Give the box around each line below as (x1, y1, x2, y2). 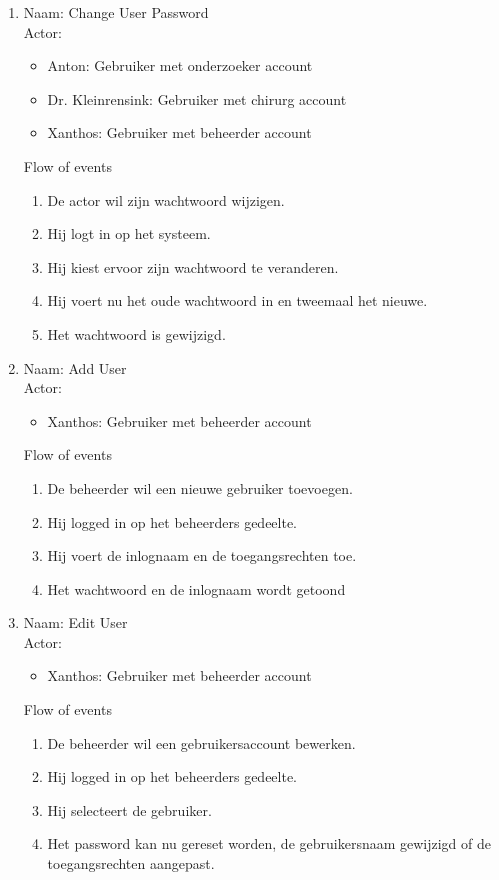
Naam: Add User (23, 357, 127, 378)
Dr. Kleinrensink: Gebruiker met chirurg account (47, 88, 347, 109)
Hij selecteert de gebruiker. (47, 799, 212, 820)
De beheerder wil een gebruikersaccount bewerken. (47, 732, 356, 753)
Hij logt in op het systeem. (47, 223, 211, 244)
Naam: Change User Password (23, 2, 209, 22)
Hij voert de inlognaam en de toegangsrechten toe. (47, 545, 357, 566)
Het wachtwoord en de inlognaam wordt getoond (47, 578, 346, 599)
